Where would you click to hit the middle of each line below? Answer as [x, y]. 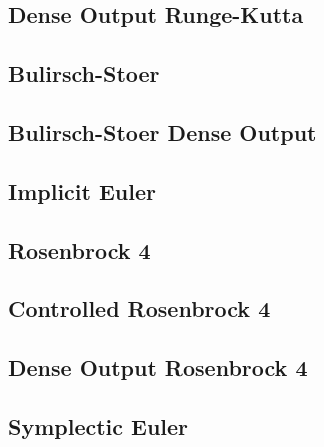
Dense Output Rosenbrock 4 [158, 367]
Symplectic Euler [98, 425]
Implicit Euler [82, 190]
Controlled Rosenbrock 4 [139, 308]
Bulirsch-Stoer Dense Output [162, 131]
